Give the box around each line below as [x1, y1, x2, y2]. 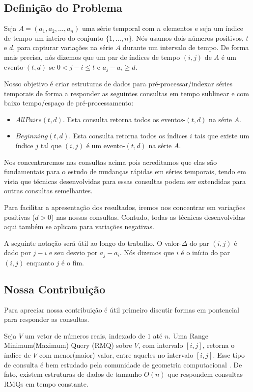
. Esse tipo [213, 349, 245, 360]
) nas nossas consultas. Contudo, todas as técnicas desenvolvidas [51, 211, 245, 222]
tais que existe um [194, 131, 250, 141]
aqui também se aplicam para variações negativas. [4, 221, 154, 232]
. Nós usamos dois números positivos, [132, 32, 244, 43]
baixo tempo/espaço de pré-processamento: [4, 98, 134, 108]
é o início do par [181, 247, 230, 258]
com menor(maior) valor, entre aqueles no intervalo [39, 349, 194, 360]
